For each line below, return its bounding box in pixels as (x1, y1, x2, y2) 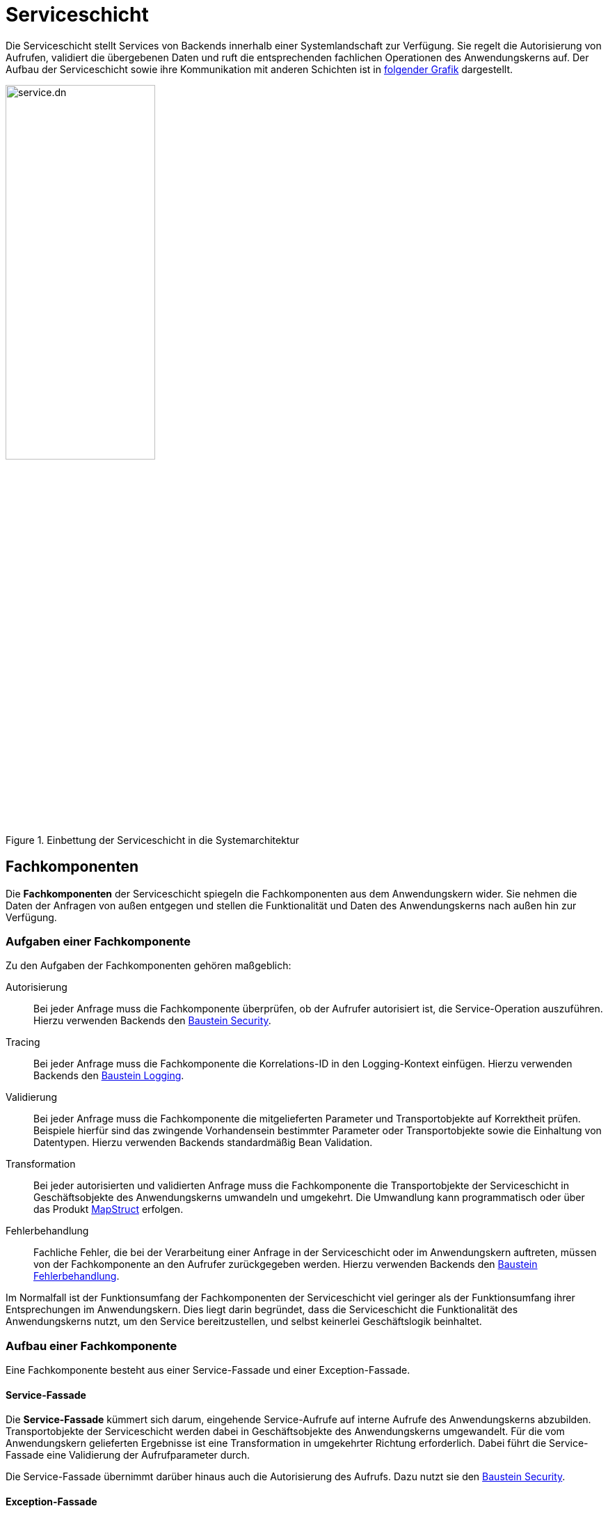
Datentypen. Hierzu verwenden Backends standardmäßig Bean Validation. (33, 1136, 373, 1149)
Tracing (6, 1036, 40, 1049)
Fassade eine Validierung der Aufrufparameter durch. (6, 1449, 250, 1461)
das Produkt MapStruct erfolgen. (33, 1203, 184, 1216)
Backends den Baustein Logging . (33, 1069, 184, 1082)
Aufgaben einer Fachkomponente (6, 934, 191, 948)
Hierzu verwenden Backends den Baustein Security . (33, 1014, 271, 1027)
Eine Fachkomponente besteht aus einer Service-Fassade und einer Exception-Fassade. (6, 1364, 410, 1377)
